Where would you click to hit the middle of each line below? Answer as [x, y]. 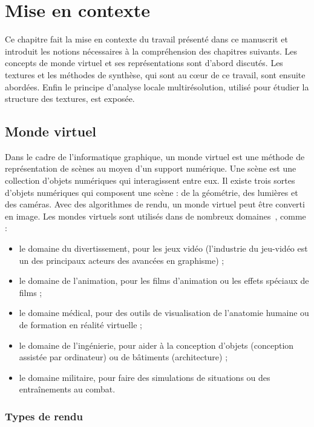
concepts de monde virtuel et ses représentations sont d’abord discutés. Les [144, 63]
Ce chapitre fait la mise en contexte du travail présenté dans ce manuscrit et [146, 39]
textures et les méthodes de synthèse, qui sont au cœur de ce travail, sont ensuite [155, 74]
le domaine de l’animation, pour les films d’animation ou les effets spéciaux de [164, 281]
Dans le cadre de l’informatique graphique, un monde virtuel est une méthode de [155, 156]
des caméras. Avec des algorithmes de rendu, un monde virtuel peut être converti [155, 204]
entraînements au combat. [67, 389]
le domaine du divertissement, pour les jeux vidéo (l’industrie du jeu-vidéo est [163, 248]
